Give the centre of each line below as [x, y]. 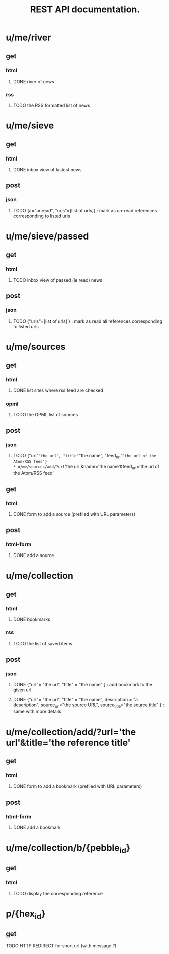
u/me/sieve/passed [47, 236]
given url [22, 690]
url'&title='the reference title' [68, 742]
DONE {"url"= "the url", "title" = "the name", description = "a [75, 699]
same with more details [37, 711]
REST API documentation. [85, 9]
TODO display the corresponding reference [58, 893]
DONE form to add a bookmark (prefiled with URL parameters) [77, 786]
